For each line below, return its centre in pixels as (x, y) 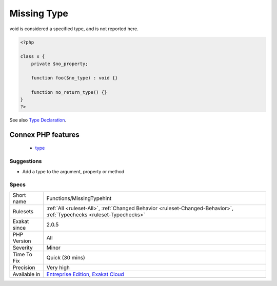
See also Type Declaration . (38, 120)
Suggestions (26, 161)
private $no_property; (60, 64)
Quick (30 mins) (66, 257)
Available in (26, 274)
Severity (23, 248)
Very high (58, 268)
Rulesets (23, 211)
